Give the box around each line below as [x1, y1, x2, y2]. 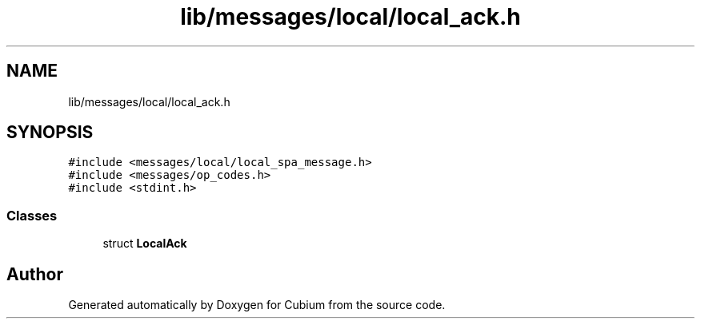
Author [6, 264, 63, 284]
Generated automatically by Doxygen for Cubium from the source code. [68, 298, 446, 312]
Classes [6, 207, 58, 224]
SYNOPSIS [6, 122, 94, 143]
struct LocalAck [102, 236, 187, 251]
